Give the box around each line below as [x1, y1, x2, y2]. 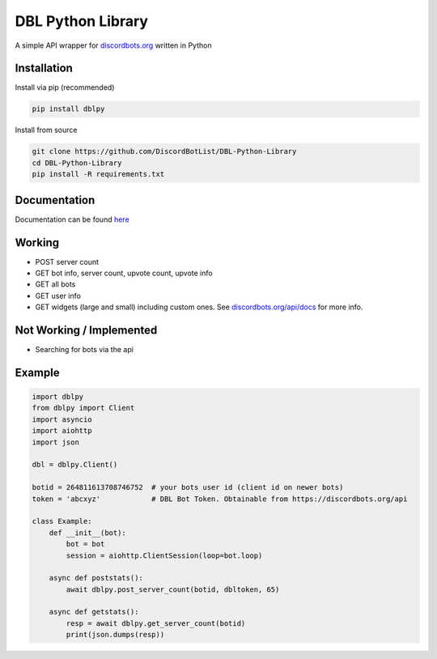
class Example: [32, 517, 92, 526]
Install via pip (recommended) [15, 83, 115, 92]
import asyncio [32, 415, 92, 424]
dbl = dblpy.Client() [32, 460, 118, 470]
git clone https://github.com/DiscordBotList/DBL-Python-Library [32, 147, 297, 156]
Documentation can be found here [15, 215, 129, 224]
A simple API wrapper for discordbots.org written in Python [15, 40, 212, 50]
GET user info [35, 291, 81, 300]
